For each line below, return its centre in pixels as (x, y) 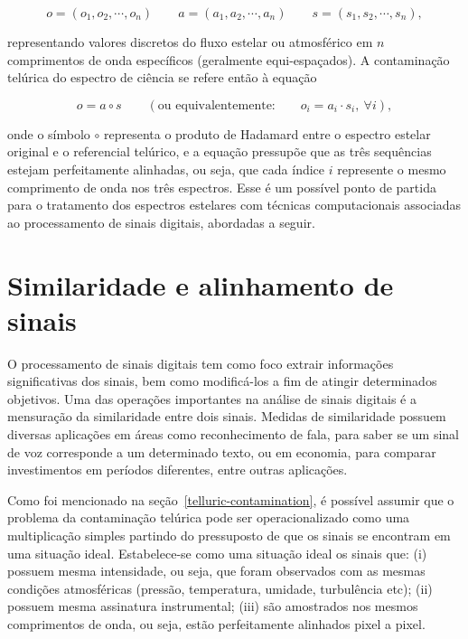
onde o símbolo (49, 133)
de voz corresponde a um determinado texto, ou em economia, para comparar (222, 451)
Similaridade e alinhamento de (201, 284)
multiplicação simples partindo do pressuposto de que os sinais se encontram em (229, 535)
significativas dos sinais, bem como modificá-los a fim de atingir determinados (222, 381)
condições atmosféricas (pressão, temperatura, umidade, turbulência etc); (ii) (220, 588)
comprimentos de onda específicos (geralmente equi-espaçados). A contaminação (229, 59)
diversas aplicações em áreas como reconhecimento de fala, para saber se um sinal (233, 434)
